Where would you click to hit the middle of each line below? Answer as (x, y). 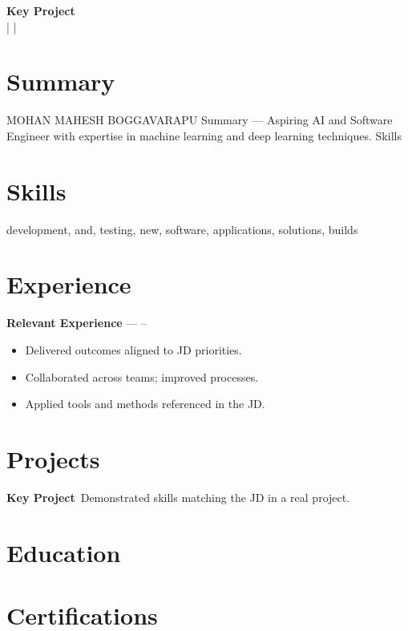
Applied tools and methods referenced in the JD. (145, 404)
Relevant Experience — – (77, 323)
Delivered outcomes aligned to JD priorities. (133, 349)
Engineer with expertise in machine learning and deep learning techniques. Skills (204, 135)
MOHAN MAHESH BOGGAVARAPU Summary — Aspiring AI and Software (200, 120)
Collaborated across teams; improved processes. (142, 376)
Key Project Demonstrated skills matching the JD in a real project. (178, 497)
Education (64, 552)
